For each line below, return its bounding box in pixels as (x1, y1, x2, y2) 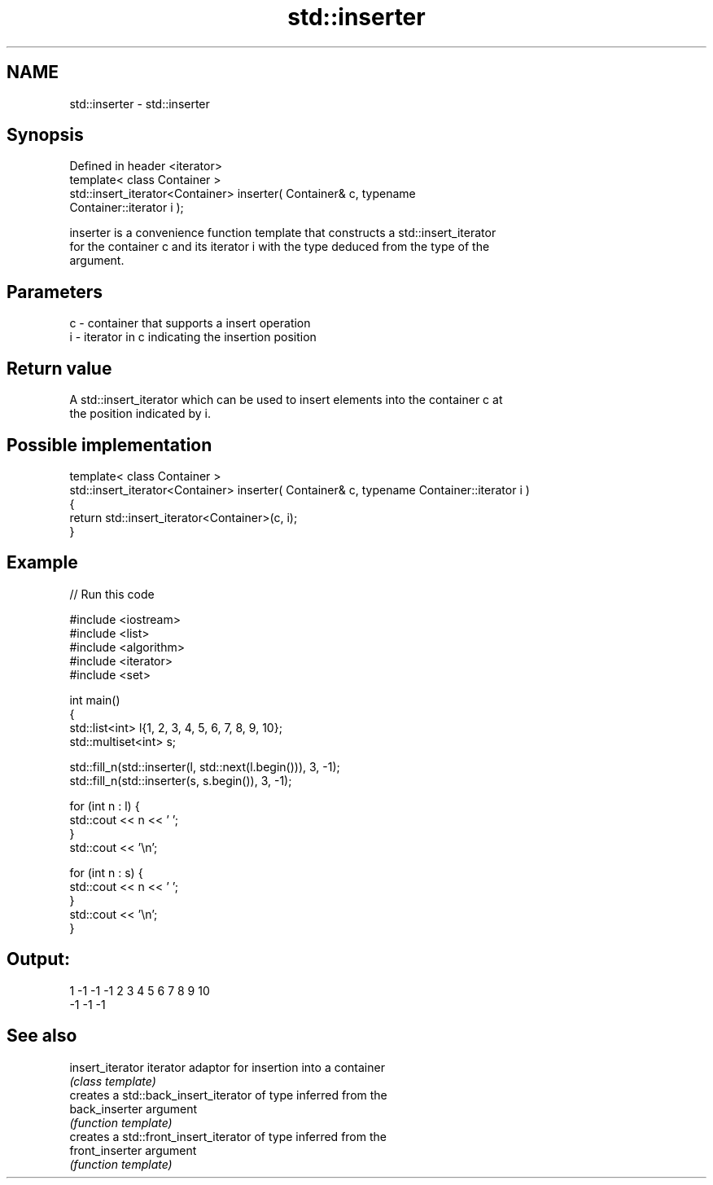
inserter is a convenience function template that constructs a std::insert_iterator (69, 226, 496, 240)
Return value (7, 358, 112, 379)
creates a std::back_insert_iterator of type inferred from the (69, 1087, 387, 1102)
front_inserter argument (69, 1143, 197, 1157)
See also (7, 1025, 77, 1047)
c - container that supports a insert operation (69, 316, 311, 331)
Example (7, 552, 78, 573)
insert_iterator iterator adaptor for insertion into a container (69, 1060, 385, 1074)
